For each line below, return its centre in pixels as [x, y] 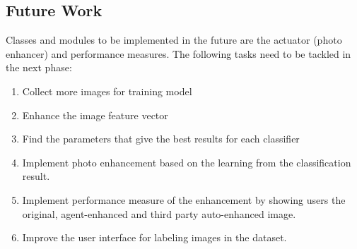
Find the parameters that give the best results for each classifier [161, 139]
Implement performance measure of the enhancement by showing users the [184, 199]
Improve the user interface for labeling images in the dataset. [154, 237]
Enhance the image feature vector [95, 115]
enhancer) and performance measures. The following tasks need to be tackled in [178, 53]
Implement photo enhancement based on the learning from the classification [187, 162]
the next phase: [39, 67]
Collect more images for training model [107, 91]
